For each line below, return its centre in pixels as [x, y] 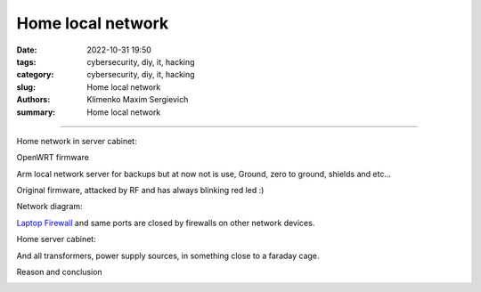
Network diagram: [50, 207]
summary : [36, 112]
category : [35, 75]
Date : [27, 50]
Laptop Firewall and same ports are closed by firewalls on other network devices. [166, 223]
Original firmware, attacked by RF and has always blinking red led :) [140, 191]
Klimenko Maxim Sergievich [138, 100]
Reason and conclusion [59, 272]
